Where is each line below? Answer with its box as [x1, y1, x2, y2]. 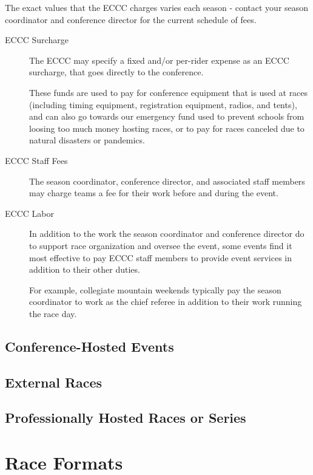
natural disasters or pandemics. [29, 134, 145, 146]
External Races [5, 372, 103, 391]
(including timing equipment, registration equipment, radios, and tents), [29, 98, 297, 111]
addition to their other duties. [29, 263, 140, 276]
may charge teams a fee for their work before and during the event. [29, 186, 278, 199]
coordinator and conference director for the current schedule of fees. [5, 13, 257, 26]
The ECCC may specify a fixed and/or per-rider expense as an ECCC [29, 53, 289, 66]
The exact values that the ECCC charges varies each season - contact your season [5, 1, 309, 13]
